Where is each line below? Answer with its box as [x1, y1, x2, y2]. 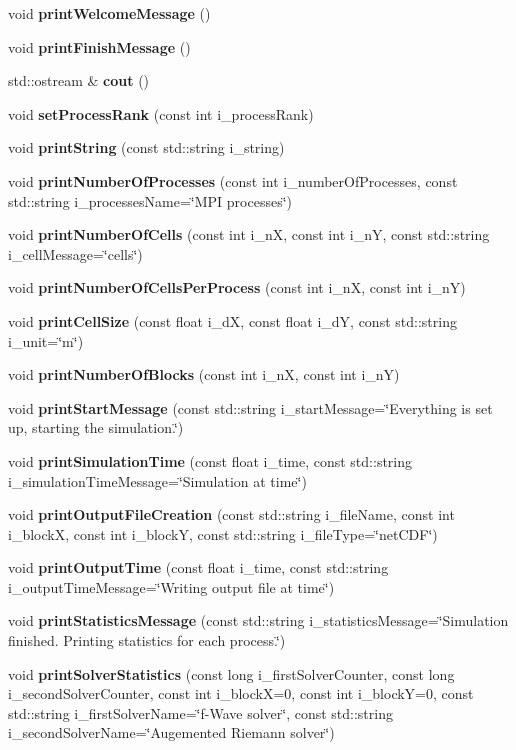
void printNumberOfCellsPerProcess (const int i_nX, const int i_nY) [8, 277, 466, 298]
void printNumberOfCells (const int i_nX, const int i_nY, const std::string [8, 224, 490, 245]
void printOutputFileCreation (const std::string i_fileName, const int [8, 504, 455, 525]
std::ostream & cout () [8, 70, 150, 91]
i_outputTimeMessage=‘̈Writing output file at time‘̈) [8, 576, 335, 597]
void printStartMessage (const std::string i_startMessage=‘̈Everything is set [8, 397, 493, 418]
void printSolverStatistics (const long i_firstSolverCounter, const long [8, 663, 455, 684]
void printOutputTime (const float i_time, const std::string [8, 557, 389, 578]
